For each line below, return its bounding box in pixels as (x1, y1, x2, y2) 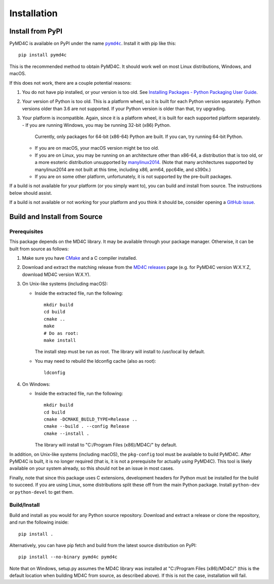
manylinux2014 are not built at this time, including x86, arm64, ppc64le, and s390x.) (35, 166, 211, 173)
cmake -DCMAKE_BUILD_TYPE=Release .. (44, 417, 138, 422)
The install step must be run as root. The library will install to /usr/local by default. (35, 349, 205, 355)
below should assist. (9, 190, 52, 196)
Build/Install (9, 501, 40, 508)
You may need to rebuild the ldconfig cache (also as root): (35, 358, 156, 364)
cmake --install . (44, 430, 90, 436)
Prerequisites (9, 228, 43, 235)
